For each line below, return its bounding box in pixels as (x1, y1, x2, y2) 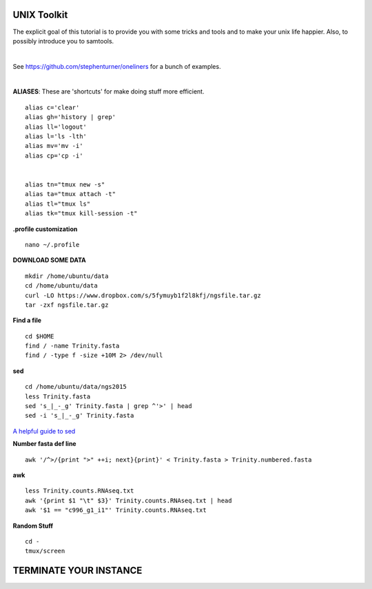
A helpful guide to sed (12, 427, 76, 435)
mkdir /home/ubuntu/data (25, 272, 109, 280)
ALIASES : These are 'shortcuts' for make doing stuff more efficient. (12, 87, 205, 96)
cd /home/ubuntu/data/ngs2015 (25, 383, 127, 391)
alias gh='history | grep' (25, 114, 116, 121)
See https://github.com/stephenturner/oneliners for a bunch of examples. (12, 62, 221, 70)
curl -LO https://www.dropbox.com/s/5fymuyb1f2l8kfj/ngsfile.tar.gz (25, 291, 261, 299)
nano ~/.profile (25, 241, 80, 248)
